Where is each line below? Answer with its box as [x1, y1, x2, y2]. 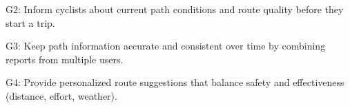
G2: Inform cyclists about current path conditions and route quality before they [6, 2, 344, 16]
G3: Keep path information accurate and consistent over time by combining [6, 39, 326, 53]
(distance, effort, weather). [6, 88, 117, 102]
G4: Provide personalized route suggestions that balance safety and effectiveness [6, 75, 344, 89]
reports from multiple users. [6, 52, 124, 66]
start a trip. [6, 15, 55, 30]
